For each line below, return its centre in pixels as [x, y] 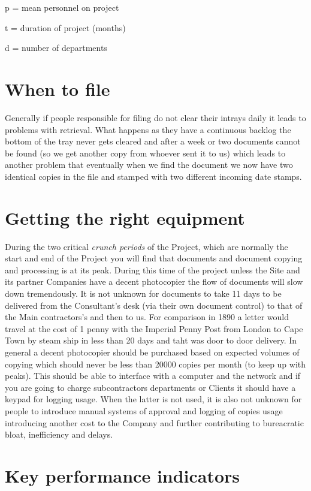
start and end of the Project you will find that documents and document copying [154, 258]
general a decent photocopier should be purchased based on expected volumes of [152, 352]
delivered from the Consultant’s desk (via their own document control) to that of [154, 305]
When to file [58, 88]
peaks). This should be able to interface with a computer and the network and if [153, 376]
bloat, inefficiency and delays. [59, 434]
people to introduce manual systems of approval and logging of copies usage [144, 410]
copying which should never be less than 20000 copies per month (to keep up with [155, 364]
